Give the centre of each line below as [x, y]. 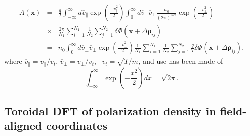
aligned [23, 126]
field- [233, 111]
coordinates [77, 126]
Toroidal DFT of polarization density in [110, 111]
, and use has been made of [181, 61]
